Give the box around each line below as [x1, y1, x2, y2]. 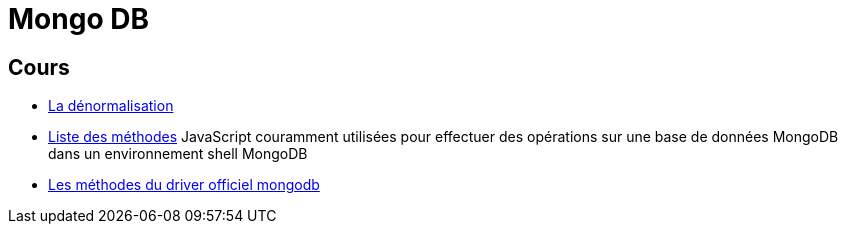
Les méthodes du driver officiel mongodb [48, 176, 320, 194]
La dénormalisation [48, 97, 174, 115]
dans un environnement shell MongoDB [48, 145, 308, 163]
